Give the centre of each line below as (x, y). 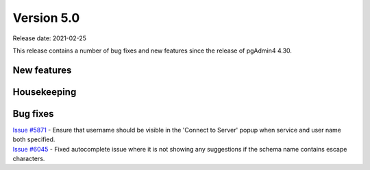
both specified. (34, 139)
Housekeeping (45, 92)
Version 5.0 (46, 18)
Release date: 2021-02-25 (50, 38)
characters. (29, 159)
